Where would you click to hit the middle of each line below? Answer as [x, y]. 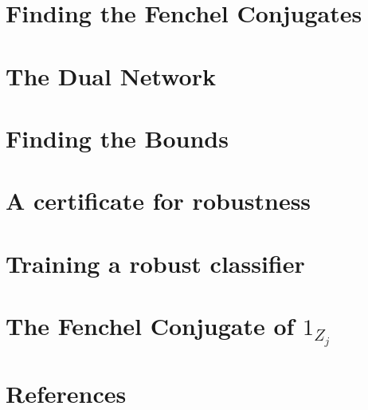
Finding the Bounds [117, 138]
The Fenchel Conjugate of [150, 326]
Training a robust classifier [155, 263]
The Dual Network [111, 75]
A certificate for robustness [159, 201]
